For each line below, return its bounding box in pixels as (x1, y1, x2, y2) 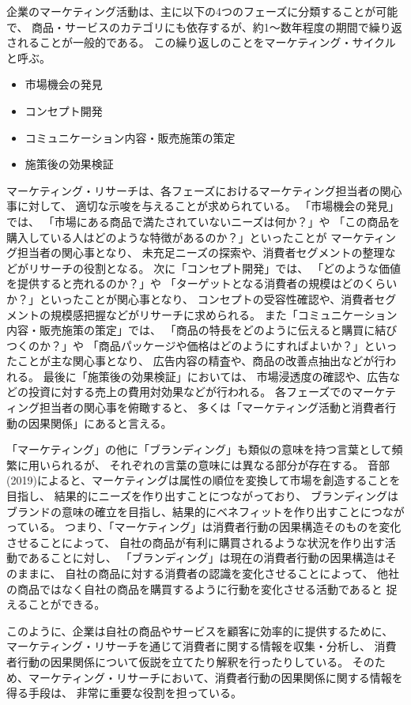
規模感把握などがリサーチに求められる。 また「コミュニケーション (50, 306, 398, 322)
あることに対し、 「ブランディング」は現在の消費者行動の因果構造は (28, 549, 386, 566)
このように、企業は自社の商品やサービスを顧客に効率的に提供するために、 (6, 622, 394, 639)
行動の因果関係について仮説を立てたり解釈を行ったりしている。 (17, 653, 349, 669)
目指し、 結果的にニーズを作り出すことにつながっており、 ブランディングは (6, 488, 398, 504)
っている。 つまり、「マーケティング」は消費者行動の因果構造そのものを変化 (6, 518, 402, 535)
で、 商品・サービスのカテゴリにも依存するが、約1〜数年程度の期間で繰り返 (6, 18, 402, 35)
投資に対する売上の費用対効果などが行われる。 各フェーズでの (28, 383, 353, 400)
